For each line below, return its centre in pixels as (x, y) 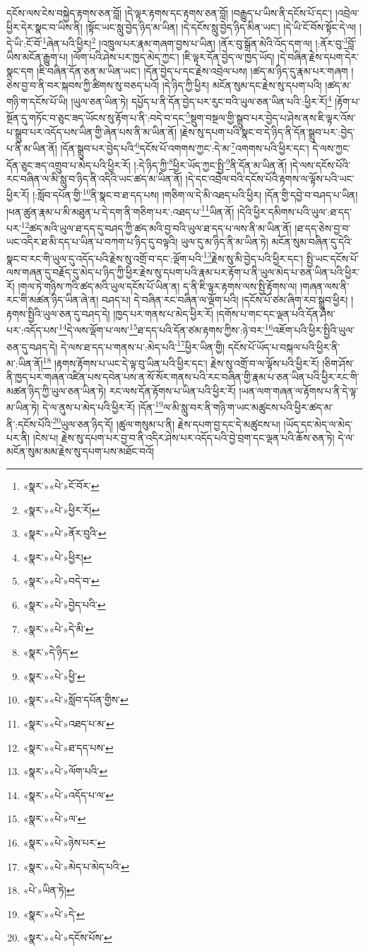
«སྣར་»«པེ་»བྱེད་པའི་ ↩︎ (64, 604)
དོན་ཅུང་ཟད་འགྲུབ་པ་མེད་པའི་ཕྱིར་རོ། (69, 165)
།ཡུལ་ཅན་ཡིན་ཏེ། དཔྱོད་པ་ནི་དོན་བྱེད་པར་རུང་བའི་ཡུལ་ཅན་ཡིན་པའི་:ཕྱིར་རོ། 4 (201, 100)
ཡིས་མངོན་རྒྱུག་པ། (37, 57)
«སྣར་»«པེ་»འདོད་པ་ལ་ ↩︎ (68, 795)
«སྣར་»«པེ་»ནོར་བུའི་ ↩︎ (65, 533)
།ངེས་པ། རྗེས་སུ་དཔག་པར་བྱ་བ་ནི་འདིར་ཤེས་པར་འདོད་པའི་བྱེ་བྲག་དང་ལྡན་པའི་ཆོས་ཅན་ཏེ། (184, 437)
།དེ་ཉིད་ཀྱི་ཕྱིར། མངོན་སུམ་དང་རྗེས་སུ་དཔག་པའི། (242, 85)
